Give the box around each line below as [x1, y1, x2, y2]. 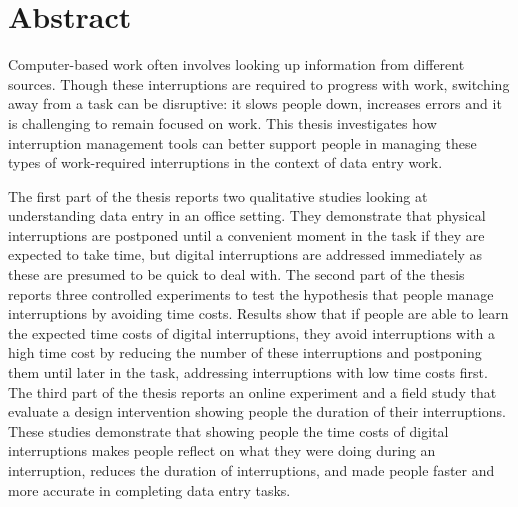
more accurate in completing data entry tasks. [8, 479, 291, 500]
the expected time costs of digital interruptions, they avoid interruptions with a [8, 322, 495, 343]
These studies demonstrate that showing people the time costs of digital [8, 420, 449, 441]
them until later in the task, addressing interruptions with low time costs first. [8, 362, 488, 383]
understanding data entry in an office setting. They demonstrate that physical [8, 205, 486, 226]
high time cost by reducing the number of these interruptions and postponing [8, 342, 482, 363]
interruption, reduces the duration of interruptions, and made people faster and [8, 460, 495, 480]
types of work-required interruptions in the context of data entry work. [8, 152, 443, 173]
